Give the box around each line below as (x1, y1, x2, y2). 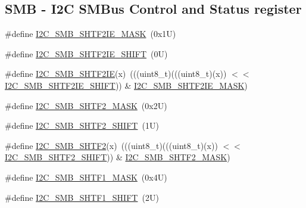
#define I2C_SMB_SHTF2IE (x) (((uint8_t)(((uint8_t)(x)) (5, 67, 227, 80)
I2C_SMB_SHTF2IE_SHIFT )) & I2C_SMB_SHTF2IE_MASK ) (5, 79, 248, 91)
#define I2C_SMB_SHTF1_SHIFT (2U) (5, 191, 159, 203)
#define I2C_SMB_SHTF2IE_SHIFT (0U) (5, 47, 168, 60)
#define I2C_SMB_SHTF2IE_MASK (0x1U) (5, 27, 176, 40)
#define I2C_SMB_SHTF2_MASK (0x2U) (5, 99, 167, 111)
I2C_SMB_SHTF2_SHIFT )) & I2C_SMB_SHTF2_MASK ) (5, 151, 230, 163)
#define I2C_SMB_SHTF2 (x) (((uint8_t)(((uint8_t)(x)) (5, 139, 218, 151)
